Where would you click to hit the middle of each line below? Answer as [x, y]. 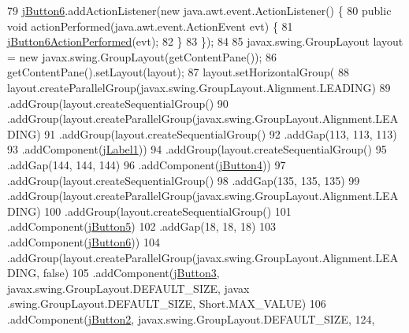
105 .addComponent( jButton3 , [146, 273]
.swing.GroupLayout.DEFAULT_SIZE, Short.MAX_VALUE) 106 [167, 303]
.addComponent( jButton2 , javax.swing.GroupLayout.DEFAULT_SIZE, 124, [191, 318]
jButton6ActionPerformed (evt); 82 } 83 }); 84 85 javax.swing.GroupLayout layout [205, 41]
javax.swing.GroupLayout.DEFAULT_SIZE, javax [128, 288]
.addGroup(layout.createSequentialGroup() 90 [118, 103]
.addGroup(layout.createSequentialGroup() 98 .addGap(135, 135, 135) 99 [184, 180]
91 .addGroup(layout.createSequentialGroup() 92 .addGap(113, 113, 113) [221, 133]
